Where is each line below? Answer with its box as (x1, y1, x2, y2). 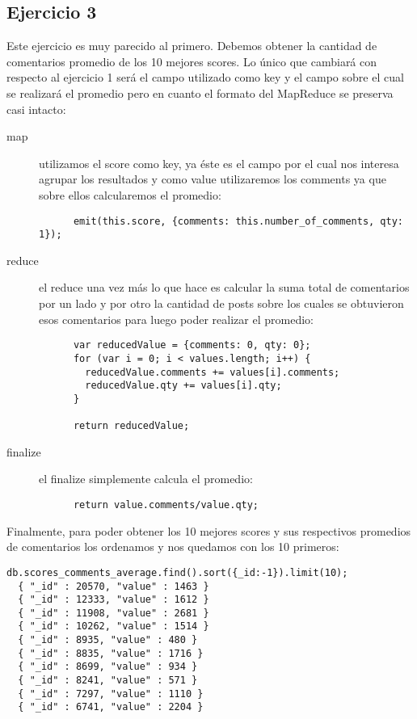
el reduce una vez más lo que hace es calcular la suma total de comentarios (39, 279, 410, 296)
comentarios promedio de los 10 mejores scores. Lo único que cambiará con (6, 53, 377, 69)
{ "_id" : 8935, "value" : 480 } (18, 634, 198, 646)
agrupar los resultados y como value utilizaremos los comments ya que (39, 170, 386, 187)
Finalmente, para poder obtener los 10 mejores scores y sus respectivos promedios (6, 522, 411, 539)
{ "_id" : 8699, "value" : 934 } (18, 661, 198, 673)
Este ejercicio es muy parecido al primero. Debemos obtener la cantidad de (6, 37, 377, 54)
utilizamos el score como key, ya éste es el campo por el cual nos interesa (39, 154, 399, 171)
